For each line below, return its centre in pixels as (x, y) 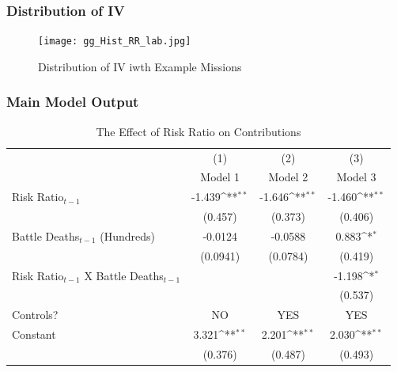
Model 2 (288, 177)
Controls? (35, 315)
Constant (34, 334)
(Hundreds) (127, 235)
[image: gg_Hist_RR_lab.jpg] (115, 42)
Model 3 (356, 177)
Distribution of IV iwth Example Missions (140, 66)
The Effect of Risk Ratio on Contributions (198, 131)
